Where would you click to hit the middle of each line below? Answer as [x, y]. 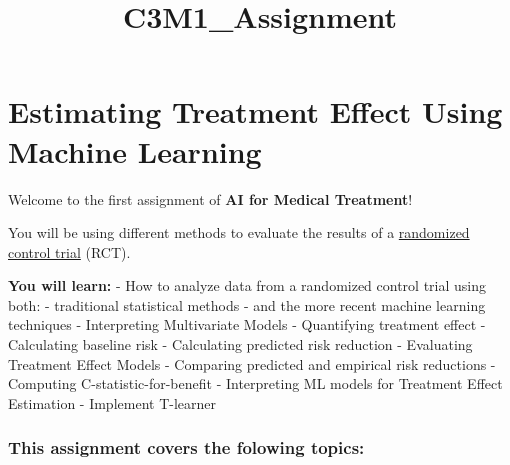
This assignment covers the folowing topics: [186, 447]
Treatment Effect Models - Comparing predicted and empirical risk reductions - [252, 363]
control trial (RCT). [69, 251]
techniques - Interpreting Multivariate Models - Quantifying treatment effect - [247, 324]
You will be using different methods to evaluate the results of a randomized [239, 232]
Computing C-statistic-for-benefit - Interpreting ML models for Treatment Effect [255, 383]
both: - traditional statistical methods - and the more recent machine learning [247, 304]
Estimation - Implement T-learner [112, 402]
